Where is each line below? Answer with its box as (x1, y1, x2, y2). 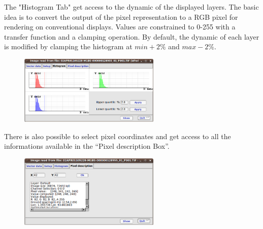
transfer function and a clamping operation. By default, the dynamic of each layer (4, 31, 259, 42)
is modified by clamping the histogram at (4, 41, 133, 52)
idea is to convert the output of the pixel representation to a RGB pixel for (4, 11, 238, 22)
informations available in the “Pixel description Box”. (4, 141, 170, 151)
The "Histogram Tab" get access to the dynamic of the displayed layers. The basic (4, 2, 259, 12)
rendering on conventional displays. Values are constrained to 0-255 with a (4, 21, 236, 32)
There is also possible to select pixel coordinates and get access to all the (4, 130, 231, 141)
